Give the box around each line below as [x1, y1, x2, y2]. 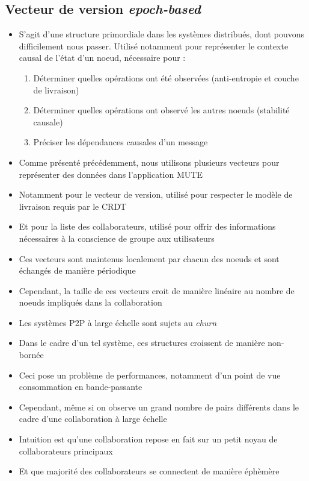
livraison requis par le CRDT [19, 200, 127, 212]
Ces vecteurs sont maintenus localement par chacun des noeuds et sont [19, 252, 280, 265]
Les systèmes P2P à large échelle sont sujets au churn [19, 316, 217, 329]
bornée [19, 348, 44, 361]
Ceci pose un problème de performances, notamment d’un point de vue [19, 368, 281, 381]
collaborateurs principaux [19, 444, 113, 457]
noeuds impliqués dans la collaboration [19, 296, 162, 309]
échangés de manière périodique [19, 264, 136, 277]
